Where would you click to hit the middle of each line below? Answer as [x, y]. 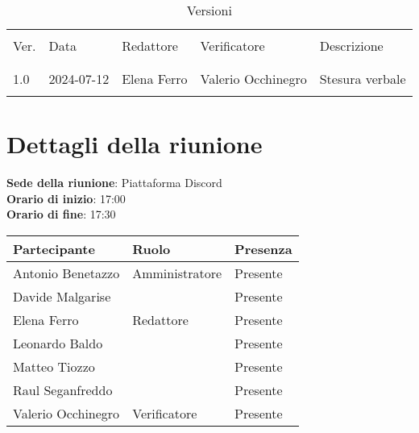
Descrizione [351, 46]
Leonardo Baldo [58, 343]
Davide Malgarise [62, 296]
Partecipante [54, 248]
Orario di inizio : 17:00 [66, 198]
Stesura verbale [363, 79]
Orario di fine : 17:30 [61, 214]
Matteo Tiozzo [54, 366]
